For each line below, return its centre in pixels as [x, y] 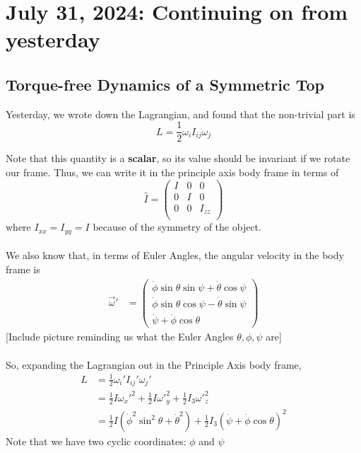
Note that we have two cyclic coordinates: [96, 441]
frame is [23, 269]
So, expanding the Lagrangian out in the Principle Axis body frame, [154, 364]
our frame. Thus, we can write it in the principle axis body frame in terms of [172, 172]
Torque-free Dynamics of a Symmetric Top [165, 84]
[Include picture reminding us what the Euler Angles [120, 337]
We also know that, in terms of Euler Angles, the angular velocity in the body [175, 255]
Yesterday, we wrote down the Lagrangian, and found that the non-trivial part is [180, 114]
